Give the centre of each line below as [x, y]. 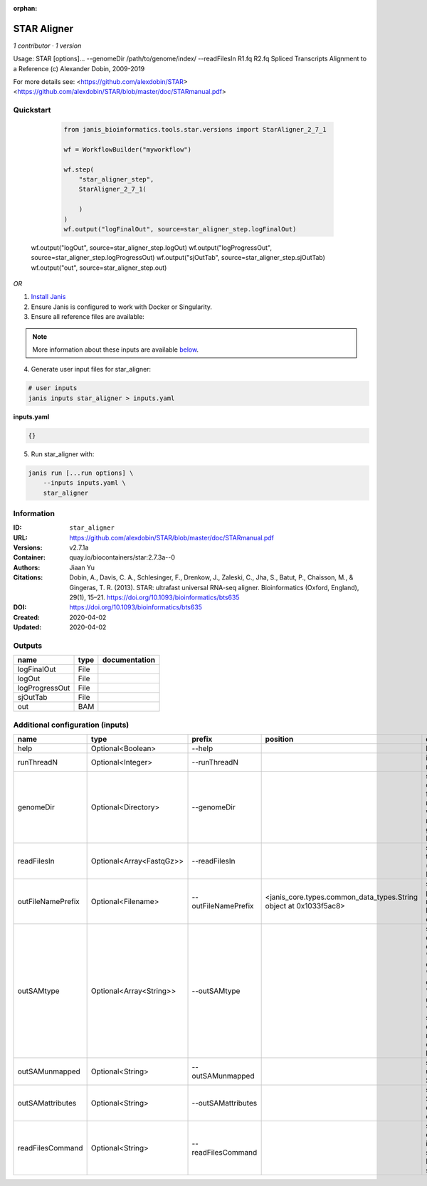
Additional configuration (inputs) [71, 725]
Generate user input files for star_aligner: [91, 369]
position [279, 739]
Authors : [27, 567]
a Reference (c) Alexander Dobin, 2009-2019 [79, 68]
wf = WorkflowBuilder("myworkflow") [128, 149]
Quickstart [32, 110]
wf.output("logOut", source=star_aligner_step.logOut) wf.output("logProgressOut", [151, 247]
